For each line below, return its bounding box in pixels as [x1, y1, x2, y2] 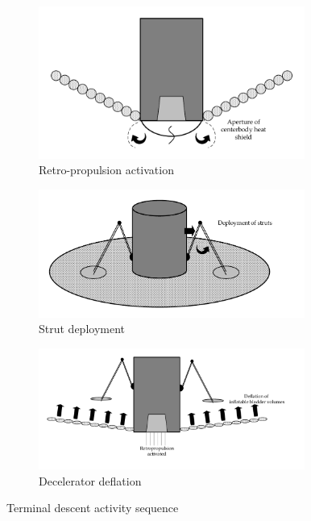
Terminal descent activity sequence [6, 499, 179, 516]
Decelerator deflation [39, 472, 142, 489]
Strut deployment [39, 320, 126, 337]
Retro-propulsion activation [39, 161, 174, 178]
